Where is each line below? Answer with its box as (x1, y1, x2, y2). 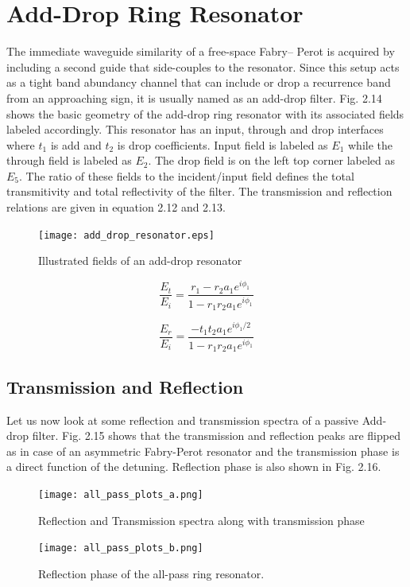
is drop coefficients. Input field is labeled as (117, 136, 328, 153)
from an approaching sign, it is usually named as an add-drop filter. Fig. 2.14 (6, 89, 382, 106)
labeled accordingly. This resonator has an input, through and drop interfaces (6, 121, 384, 138)
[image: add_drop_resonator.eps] (38, 229, 215, 241)
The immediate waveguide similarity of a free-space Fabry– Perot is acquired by (6, 43, 395, 60)
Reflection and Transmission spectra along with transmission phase (38, 511, 365, 528)
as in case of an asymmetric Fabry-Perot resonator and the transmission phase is (6, 442, 400, 459)
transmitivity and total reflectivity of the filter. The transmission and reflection (6, 183, 393, 200)
